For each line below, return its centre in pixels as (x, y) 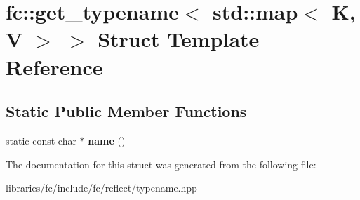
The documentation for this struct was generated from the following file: (161, 164)
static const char (41, 140)
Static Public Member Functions (126, 111)
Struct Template (179, 39)
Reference (54, 66)
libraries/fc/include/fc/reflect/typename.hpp (101, 188)
